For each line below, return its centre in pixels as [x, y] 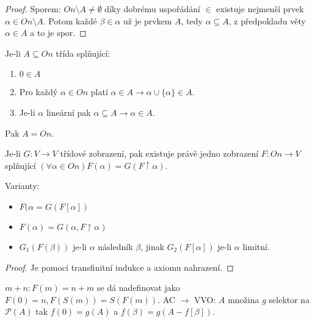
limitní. [256, 246]
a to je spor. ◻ [58, 33]
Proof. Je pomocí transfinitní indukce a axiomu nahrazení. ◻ [119, 267]
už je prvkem [148, 20]
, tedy [192, 20]
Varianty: [22, 186]
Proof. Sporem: [33, 9]
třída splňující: [83, 53]
